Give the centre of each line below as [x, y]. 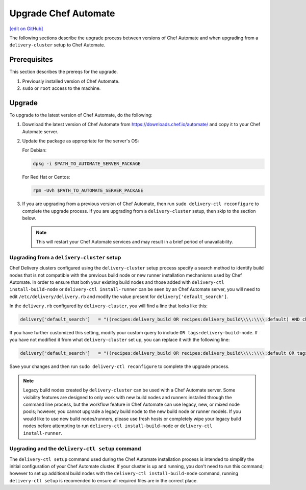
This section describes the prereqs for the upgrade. [64, 72]
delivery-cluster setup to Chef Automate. [57, 45]
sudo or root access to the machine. [61, 88]
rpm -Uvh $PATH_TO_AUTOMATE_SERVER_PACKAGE [88, 191]
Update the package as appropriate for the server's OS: [81, 141]
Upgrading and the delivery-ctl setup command [75, 449]
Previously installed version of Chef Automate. [71, 81]
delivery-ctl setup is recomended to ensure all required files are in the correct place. [104, 480]
